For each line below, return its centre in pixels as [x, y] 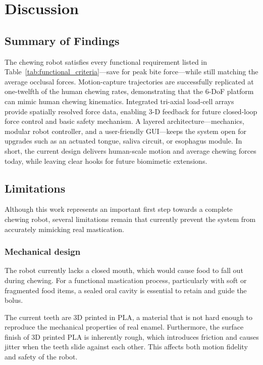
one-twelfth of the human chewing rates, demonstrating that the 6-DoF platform [129, 91]
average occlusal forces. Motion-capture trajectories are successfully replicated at [129, 81]
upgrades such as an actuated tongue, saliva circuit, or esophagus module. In [123, 141]
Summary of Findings [62, 40]
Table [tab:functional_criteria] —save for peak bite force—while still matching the [131, 72]
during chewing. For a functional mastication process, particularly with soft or [126, 280]
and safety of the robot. [41, 357]
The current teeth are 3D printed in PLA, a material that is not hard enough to [128, 317]
